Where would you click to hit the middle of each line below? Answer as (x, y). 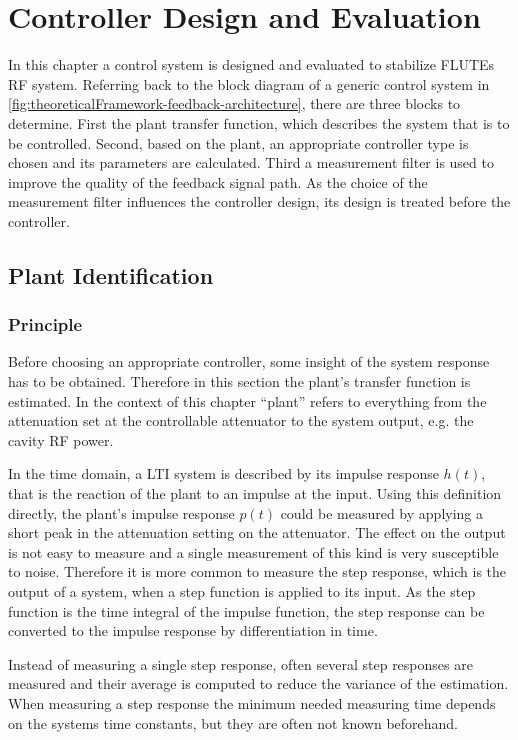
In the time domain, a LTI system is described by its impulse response (223, 473)
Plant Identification (111, 274)
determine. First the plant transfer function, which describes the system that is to (259, 122)
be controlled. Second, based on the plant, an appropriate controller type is (238, 142)
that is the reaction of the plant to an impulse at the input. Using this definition (255, 493)
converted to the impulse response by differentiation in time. (193, 630)
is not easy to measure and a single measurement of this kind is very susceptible (253, 551)
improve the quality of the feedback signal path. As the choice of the (218, 181)
